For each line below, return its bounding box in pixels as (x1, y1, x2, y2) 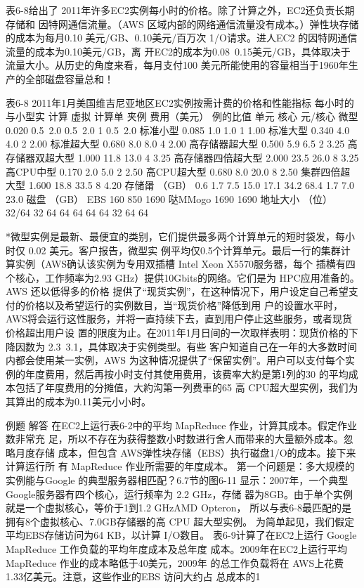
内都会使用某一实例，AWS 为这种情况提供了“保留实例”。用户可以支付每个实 (6, 353, 355, 367)
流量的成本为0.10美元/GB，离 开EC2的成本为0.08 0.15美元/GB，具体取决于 (6, 44, 351, 58)
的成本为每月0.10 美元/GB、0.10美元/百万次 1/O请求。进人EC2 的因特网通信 (6, 30, 358, 45)
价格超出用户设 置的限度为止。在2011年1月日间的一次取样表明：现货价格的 (6, 325, 349, 340)
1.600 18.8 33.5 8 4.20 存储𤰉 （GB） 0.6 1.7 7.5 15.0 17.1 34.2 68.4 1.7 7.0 (28, 178, 355, 192)
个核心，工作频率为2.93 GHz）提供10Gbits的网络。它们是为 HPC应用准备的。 (6, 270, 360, 285)
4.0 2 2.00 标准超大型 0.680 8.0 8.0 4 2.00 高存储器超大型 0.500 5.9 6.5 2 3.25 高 (6, 136, 358, 151)
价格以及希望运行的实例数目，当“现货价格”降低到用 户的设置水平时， (25, 297, 343, 312)
